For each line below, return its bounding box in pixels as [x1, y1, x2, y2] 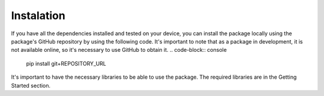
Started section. [11, 82, 51, 89]
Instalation [11, 9, 65, 22]
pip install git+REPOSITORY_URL [26, 60, 106, 67]
